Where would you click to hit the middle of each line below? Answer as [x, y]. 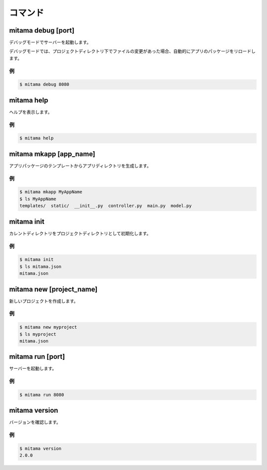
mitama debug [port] [42, 30]
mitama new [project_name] [53, 289]
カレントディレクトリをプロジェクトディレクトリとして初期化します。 [80, 233]
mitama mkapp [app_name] [52, 154]
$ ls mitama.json [41, 266]
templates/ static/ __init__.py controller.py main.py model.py [106, 206]
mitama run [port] [37, 357]
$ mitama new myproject [48, 327]
